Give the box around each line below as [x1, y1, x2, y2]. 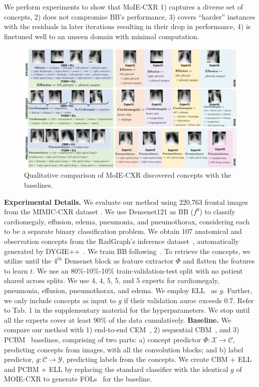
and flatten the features [182, 255, 255, 266]
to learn [4, 265, 28, 276]
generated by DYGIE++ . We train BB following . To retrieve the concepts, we [4, 245, 250, 256]
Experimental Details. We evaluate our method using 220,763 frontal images [4, 196, 248, 207]
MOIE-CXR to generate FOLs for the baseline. [4, 373, 152, 384]
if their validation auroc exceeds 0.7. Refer [124, 295, 254, 305]
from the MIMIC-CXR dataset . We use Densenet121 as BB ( [4, 206, 193, 217]
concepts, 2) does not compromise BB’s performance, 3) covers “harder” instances [4, 11, 255, 22]
